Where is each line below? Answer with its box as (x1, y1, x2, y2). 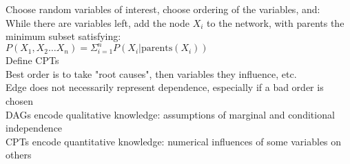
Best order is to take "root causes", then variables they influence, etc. (6, 66, 297, 81)
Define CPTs (6, 53, 59, 68)
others (6, 147, 32, 162)
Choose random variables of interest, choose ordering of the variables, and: (6, 2, 320, 16)
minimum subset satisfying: (6, 29, 121, 43)
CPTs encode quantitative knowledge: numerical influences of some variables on (6, 134, 342, 148)
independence (6, 121, 63, 135)
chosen (6, 94, 34, 108)
